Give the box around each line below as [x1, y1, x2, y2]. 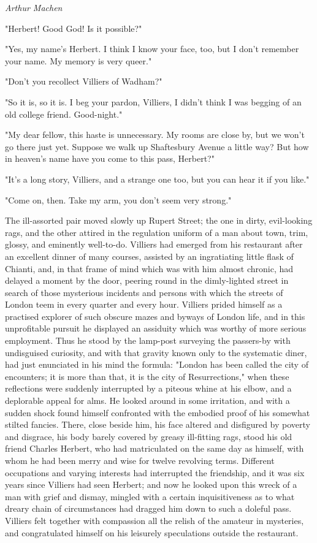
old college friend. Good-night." [5, 107, 123, 120]
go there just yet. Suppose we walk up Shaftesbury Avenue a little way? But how [5, 140, 309, 153]
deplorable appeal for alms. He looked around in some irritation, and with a [5, 394, 290, 407]
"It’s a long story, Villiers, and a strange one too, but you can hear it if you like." [5, 172, 310, 185]
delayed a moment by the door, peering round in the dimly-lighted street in [5, 274, 289, 287]
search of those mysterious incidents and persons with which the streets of [5, 286, 283, 298]
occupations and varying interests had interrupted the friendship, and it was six [5, 466, 305, 479]
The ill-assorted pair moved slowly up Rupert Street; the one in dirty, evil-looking [5, 214, 313, 227]
